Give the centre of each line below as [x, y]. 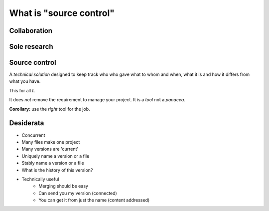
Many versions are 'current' [50, 149]
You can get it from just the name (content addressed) [94, 200]
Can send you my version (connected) [78, 193]
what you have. [25, 81]
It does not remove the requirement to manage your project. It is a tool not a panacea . [97, 100]
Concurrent [33, 135]
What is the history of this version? [57, 170]
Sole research [31, 47]
